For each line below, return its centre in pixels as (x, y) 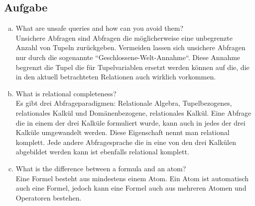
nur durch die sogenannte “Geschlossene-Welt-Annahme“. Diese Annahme (128, 57)
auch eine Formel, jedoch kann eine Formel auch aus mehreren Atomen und (131, 188)
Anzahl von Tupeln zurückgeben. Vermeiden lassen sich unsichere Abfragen (130, 47)
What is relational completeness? (66, 93)
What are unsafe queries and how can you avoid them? (100, 28)
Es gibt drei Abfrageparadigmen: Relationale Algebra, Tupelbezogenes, (124, 103)
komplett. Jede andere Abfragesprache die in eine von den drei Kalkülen (126, 142)
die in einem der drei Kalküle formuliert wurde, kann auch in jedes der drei (130, 122)
